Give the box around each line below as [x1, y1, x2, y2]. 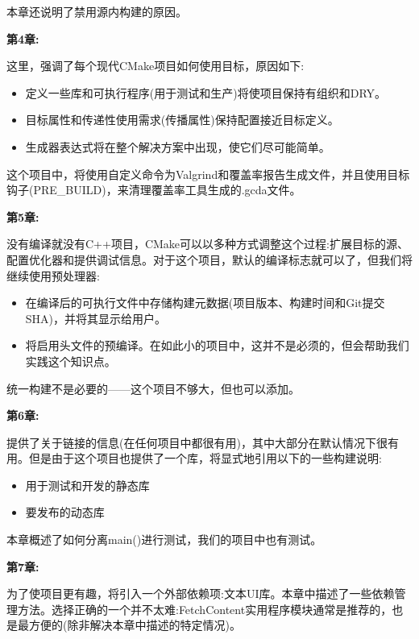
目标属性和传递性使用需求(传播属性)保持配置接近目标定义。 [25, 111, 339, 128]
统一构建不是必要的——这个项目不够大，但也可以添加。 [6, 380, 300, 396]
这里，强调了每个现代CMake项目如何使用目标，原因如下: [6, 57, 305, 74]
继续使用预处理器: [6, 267, 100, 284]
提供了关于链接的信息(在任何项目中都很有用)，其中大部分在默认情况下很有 [6, 434, 399, 450]
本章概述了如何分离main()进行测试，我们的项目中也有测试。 [6, 531, 322, 548]
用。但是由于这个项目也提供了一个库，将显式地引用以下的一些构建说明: [6, 450, 382, 467]
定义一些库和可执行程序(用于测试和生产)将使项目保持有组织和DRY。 [25, 84, 387, 101]
